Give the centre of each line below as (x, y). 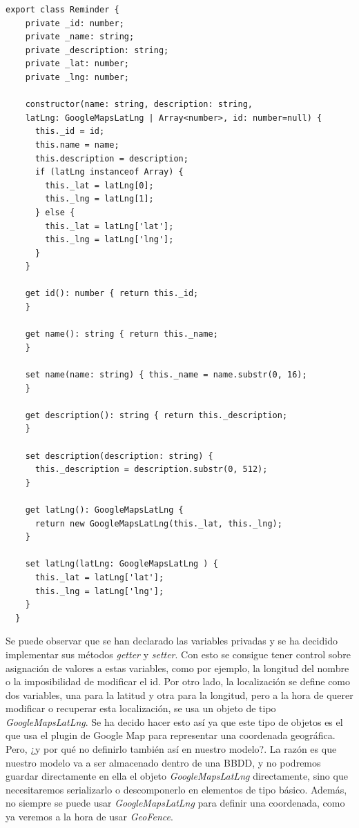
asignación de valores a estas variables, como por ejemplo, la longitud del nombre (177, 668)
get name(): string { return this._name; (122, 334)
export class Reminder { (62, 10)
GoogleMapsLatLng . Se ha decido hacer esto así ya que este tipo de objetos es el (174, 721)
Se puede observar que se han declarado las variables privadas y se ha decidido (172, 641)
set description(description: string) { (119, 456)
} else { (55, 212)
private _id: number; (75, 23)
